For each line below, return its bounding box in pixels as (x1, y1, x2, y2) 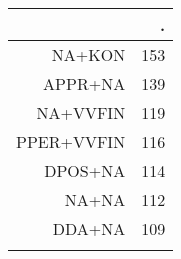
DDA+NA (52, 217, 126, 240)
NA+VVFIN (36, 101, 126, 124)
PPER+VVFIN (16, 130, 126, 153)
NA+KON (51, 43, 126, 66)
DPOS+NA (44, 159, 126, 182)
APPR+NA (43, 72, 126, 95)
